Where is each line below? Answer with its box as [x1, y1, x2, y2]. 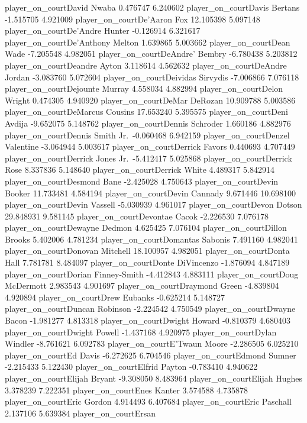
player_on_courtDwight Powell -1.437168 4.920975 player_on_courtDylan [5, 325, 277, 338]
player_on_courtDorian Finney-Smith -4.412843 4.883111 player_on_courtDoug [5, 267, 299, 280]
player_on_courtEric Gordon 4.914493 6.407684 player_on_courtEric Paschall [5, 395, 292, 408]
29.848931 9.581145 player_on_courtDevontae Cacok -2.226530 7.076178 [5, 209, 269, 222]
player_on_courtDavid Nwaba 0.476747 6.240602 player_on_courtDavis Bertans [5, 1, 300, 13]
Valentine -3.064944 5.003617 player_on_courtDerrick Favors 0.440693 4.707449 [5, 140, 295, 153]
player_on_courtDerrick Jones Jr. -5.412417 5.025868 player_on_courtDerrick [5, 151, 292, 164]
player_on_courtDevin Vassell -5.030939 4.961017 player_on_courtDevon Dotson [5, 198, 302, 211]
